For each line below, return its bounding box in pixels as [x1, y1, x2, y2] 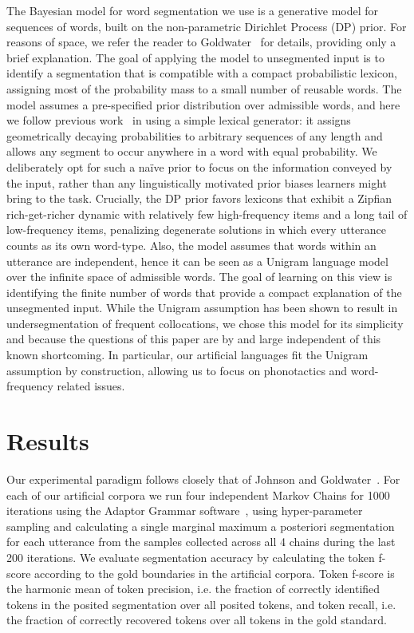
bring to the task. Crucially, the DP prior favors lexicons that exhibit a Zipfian [6, 190, 392, 207]
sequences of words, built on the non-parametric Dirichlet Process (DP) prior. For [6, 18, 407, 34]
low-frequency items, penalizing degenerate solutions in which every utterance [6, 221, 386, 238]
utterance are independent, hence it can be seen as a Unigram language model [6, 252, 388, 269]
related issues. [57, 378, 125, 394]
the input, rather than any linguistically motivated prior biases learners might [6, 174, 387, 191]
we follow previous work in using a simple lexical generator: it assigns [6, 112, 351, 129]
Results [6, 425, 89, 457]
